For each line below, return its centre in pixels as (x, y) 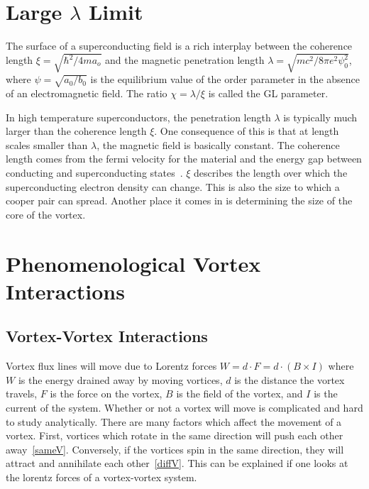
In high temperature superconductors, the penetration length (138, 117)
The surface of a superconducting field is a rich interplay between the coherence (179, 46)
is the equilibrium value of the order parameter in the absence (225, 79)
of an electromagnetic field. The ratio (87, 93)
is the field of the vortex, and (239, 394)
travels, (22, 394)
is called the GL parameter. (268, 93)
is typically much (320, 117)
